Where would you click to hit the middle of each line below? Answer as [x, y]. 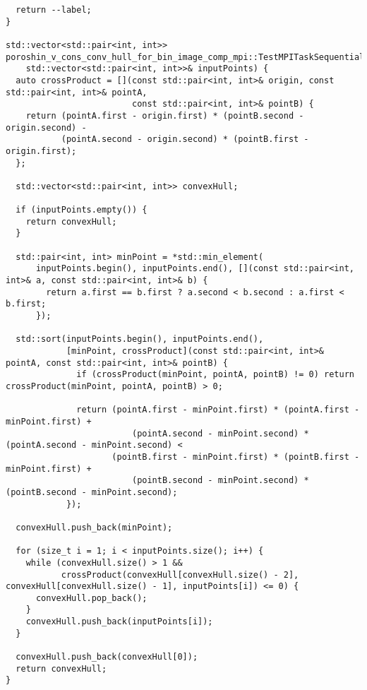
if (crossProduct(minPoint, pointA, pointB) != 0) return [215, 375]
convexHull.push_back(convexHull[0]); [107, 657]
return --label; [54, 10]
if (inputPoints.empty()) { [82, 210]
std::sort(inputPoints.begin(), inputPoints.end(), [140, 339]
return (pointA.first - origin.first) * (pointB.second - [165, 115]
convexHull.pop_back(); [91, 598]
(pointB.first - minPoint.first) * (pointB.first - [236, 457]
